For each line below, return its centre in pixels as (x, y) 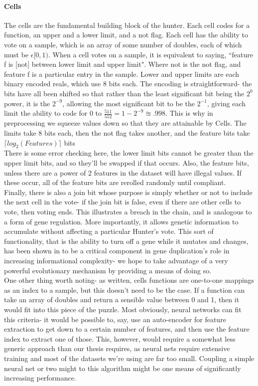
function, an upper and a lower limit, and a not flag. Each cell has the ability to (126, 35)
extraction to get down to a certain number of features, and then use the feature (127, 329)
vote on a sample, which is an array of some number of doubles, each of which (123, 44)
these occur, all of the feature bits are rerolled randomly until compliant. (115, 182)
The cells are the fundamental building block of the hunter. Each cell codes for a (127, 25)
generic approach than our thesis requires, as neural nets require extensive (117, 348)
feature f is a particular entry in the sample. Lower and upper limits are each (122, 74)
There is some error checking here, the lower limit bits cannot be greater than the (129, 153)
